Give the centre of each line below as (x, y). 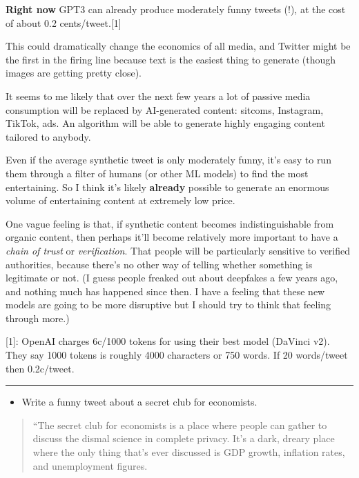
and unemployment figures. (90, 465)
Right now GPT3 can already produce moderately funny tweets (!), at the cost (176, 9)
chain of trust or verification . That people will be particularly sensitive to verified (178, 250)
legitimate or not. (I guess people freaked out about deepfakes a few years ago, (172, 278)
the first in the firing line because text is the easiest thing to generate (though (171, 59)
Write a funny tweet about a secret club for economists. (139, 402)
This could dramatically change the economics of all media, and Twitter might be (178, 46)
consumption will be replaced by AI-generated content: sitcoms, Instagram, (165, 109)
